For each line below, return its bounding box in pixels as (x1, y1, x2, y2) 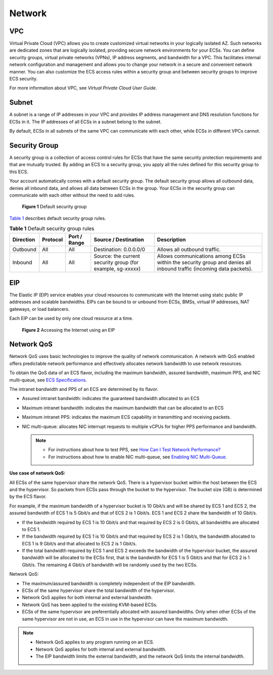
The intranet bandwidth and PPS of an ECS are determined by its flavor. (9, 386, 159, 392)
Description (157, 236, 186, 243)
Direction (12, 236, 35, 243)
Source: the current (94, 252, 140, 259)
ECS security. (9, 76, 38, 82)
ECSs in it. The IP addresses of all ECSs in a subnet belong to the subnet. (9, 118, 162, 125)
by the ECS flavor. (9, 494, 47, 500)
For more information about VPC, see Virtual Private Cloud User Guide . (9, 85, 157, 91)
